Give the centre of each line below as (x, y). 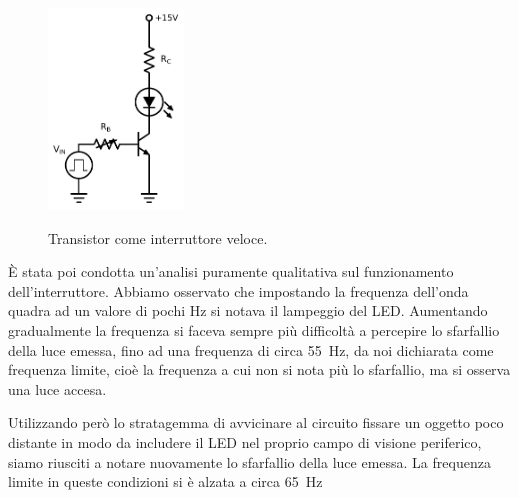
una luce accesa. (57, 388)
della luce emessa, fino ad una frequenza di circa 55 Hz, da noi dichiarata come (251, 349)
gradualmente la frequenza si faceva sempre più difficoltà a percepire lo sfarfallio (254, 330)
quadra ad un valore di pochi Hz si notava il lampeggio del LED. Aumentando (248, 310)
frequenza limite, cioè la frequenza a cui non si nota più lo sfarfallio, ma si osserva (259, 369)
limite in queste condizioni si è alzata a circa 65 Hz (165, 481)
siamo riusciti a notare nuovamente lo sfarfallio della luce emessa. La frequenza (249, 461)
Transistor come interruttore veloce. (158, 237)
